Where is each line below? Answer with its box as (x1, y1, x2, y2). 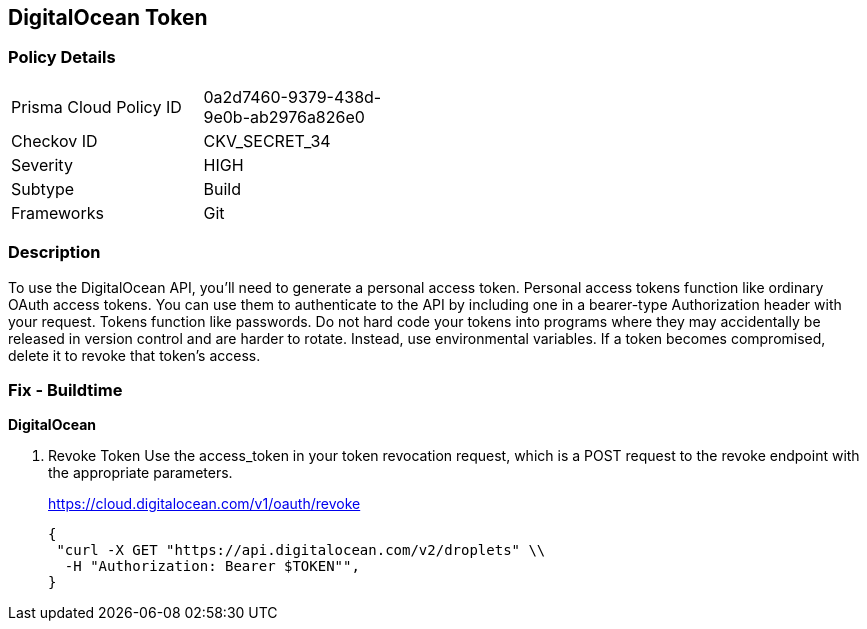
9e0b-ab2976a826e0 (203, 106, 365, 127)
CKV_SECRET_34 (203, 130, 331, 151)
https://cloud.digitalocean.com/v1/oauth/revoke (48, 495, 361, 513)
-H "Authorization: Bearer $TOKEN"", (64, 558, 360, 575)
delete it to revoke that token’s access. (8, 346, 261, 364)
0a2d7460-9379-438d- (203, 86, 382, 107)
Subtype (11, 178, 75, 199)
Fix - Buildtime (8, 379, 123, 400)
